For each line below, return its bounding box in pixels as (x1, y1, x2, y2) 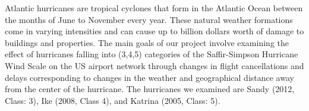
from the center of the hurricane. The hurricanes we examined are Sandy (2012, (5, 83, 295, 95)
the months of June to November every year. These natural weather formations (5, 13, 293, 25)
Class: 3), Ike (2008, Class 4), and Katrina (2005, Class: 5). (5, 94, 220, 106)
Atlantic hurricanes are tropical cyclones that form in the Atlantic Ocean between (5, 2, 303, 14)
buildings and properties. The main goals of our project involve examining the (5, 36, 289, 48)
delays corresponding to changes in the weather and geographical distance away (5, 71, 294, 83)
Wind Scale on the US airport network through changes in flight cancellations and (5, 59, 304, 71)
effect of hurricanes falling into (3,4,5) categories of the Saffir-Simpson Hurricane (5, 48, 298, 60)
